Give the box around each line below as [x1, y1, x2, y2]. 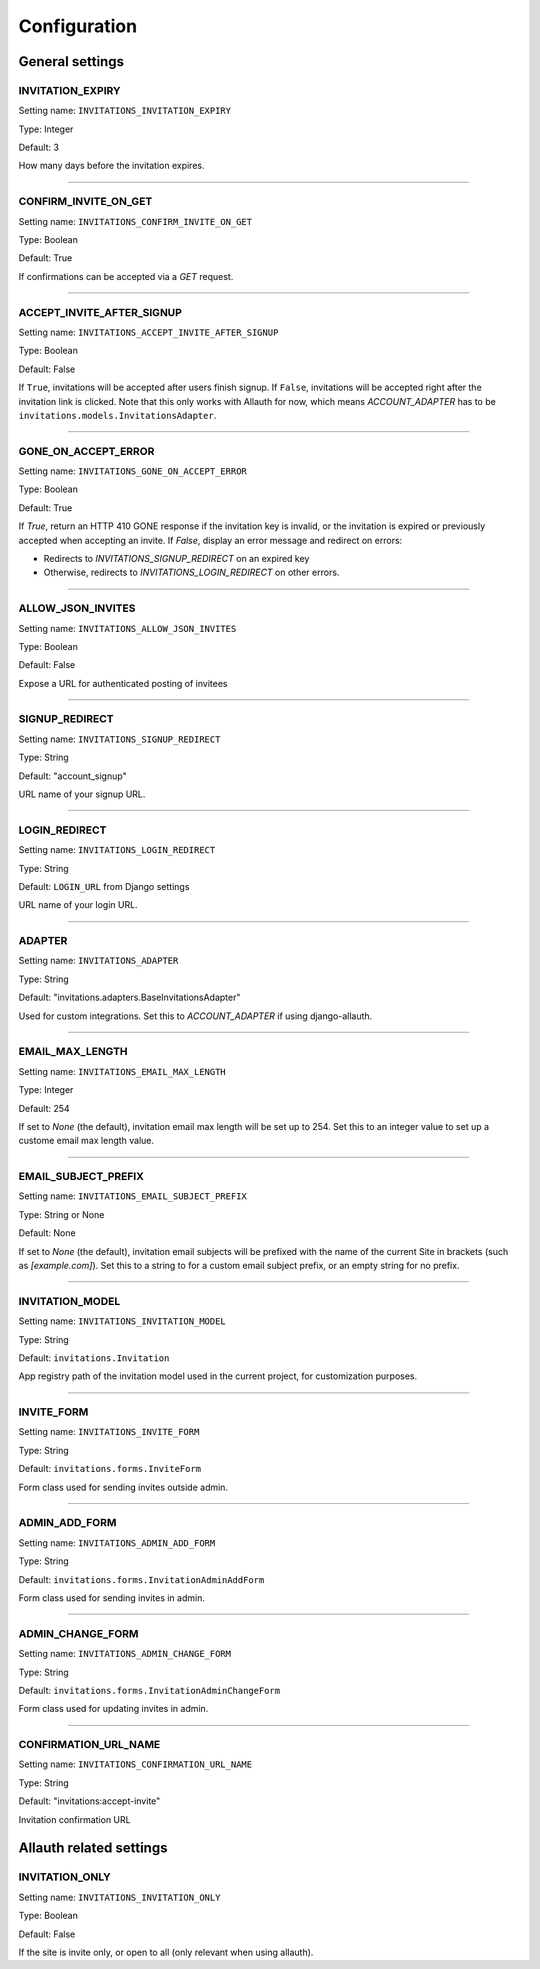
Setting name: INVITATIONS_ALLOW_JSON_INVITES [18, 622, 237, 634]
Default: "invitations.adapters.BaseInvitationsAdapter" [18, 991, 241, 1004]
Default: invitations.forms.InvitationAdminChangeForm [18, 1684, 280, 1696]
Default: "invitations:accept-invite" [18, 1795, 161, 1807]
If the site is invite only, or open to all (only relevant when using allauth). [18, 1946, 314, 1958]
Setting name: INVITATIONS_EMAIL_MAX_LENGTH [18, 1065, 227, 1077]
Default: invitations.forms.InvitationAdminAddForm [18, 1573, 265, 1585]
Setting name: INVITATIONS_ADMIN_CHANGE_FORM [18, 1648, 232, 1660]
